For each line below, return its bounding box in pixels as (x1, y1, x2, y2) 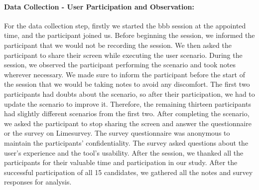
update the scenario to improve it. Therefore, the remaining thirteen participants (4, 98, 251, 109)
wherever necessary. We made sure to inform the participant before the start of (4, 69, 245, 79)
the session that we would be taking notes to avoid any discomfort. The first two (4, 79, 250, 89)
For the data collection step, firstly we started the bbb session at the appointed (4, 20, 246, 30)
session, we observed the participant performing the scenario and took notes (4, 59, 236, 70)
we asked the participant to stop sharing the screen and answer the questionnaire (4, 118, 252, 128)
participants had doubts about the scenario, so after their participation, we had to (4, 88, 255, 99)
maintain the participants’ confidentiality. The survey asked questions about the (4, 137, 249, 148)
